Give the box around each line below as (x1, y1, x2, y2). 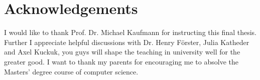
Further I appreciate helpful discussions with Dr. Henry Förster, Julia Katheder (4, 36, 249, 47)
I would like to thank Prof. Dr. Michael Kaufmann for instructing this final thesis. (4, 27, 256, 37)
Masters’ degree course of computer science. (4, 66, 139, 76)
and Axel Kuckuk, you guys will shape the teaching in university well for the (4, 46, 240, 57)
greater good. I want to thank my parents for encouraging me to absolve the (4, 56, 238, 66)
